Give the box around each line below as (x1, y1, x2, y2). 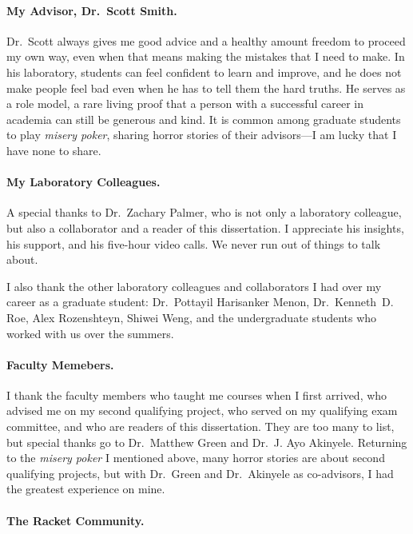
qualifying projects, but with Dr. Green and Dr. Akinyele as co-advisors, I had (6, 464, 394, 481)
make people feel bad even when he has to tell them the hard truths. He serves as (6, 79, 406, 96)
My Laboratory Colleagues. (6, 173, 161, 190)
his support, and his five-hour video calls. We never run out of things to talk (6, 235, 381, 252)
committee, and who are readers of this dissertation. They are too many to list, (6, 418, 395, 435)
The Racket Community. (6, 512, 145, 528)
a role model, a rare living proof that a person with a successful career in (6, 95, 364, 112)
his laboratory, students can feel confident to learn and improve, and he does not (6, 63, 402, 80)
